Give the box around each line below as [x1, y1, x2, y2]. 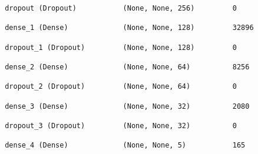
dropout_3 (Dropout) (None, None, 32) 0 [5, 121, 237, 130]
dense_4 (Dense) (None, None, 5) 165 [5, 141, 246, 150]
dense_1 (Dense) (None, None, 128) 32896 [5, 24, 254, 32]
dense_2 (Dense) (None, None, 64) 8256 [5, 62, 250, 71]
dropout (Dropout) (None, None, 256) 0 [5, 4, 237, 12]
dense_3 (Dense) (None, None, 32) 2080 [5, 102, 250, 111]
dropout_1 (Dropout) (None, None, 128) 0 [5, 43, 237, 52]
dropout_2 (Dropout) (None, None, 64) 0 [5, 82, 237, 91]
